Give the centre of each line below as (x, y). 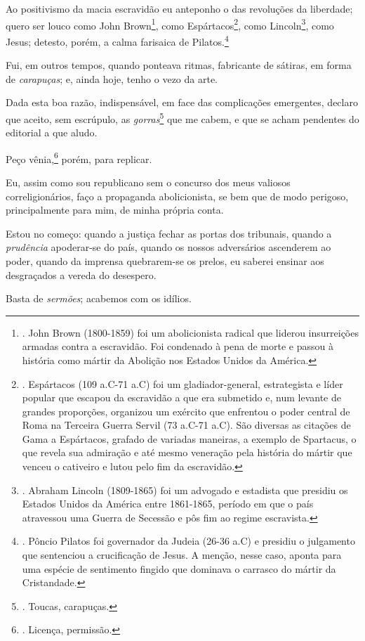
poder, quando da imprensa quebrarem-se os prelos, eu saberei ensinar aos (165, 260)
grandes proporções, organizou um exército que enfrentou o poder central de (186, 411)
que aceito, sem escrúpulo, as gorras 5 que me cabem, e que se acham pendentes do (182, 117)
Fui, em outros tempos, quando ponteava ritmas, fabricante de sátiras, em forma (179, 65)
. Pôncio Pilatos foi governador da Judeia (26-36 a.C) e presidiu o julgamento (188, 541)
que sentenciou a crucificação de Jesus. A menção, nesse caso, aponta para (182, 555)
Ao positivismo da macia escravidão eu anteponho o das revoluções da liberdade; (179, 8)
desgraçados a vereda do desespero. (81, 274)
